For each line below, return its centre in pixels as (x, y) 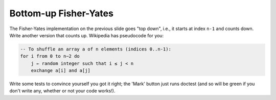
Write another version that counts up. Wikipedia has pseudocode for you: (86, 35)
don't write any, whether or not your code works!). (62, 91)
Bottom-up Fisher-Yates (61, 13)
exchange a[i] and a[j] (61, 71)
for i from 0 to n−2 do (50, 56)
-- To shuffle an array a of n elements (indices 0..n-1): (96, 49)
